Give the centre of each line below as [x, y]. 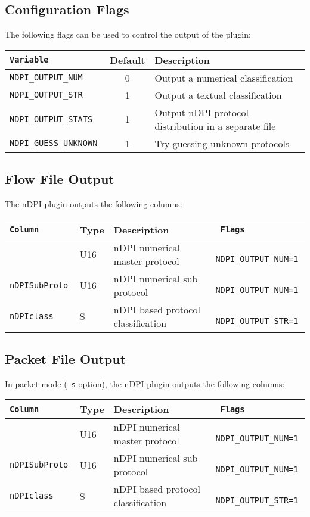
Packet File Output [66, 358]
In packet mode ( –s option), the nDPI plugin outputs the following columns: [145, 383]
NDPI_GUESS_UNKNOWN [54, 143]
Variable [29, 60]
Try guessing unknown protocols [222, 143]
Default [127, 60]
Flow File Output [60, 179]
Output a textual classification [218, 95]
